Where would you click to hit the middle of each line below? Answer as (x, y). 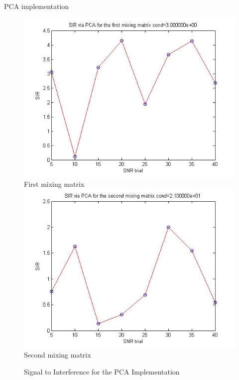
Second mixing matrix (58, 355)
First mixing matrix (54, 184)
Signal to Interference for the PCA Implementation (102, 371)
